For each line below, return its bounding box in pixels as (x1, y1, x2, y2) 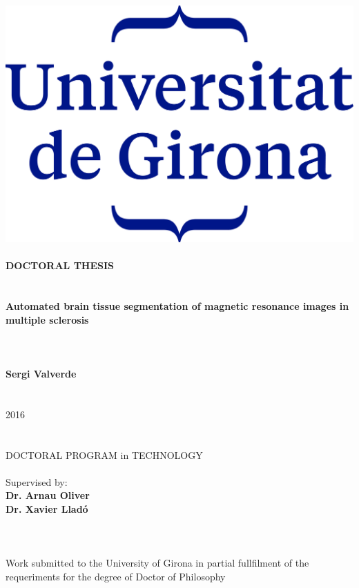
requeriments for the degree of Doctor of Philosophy (6, 569, 226, 583)
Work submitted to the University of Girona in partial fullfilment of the (6, 556, 309, 570)
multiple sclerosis (6, 312, 89, 326)
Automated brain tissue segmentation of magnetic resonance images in (6, 299, 349, 313)
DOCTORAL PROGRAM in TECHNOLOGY (6, 447, 203, 462)
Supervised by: (6, 474, 68, 489)
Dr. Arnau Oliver (6, 488, 90, 502)
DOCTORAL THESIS (6, 258, 115, 273)
